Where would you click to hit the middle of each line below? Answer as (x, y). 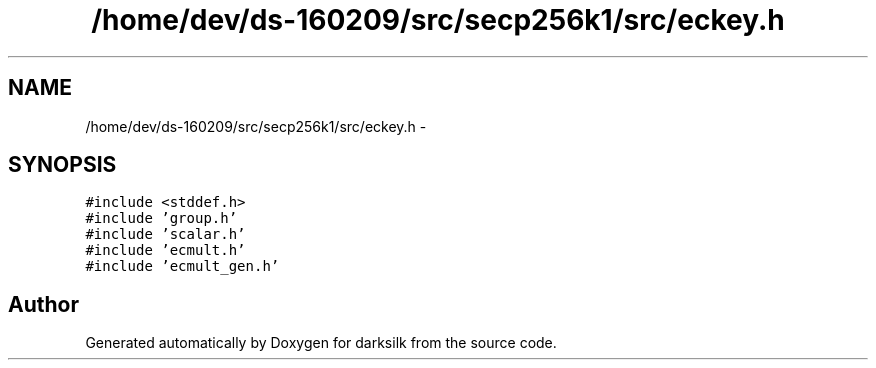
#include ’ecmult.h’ (165, 250)
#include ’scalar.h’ (165, 234)
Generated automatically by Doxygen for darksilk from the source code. (321, 343)
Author (43, 304)
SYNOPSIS (62, 165)
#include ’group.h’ (161, 218)
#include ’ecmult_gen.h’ (182, 266)
